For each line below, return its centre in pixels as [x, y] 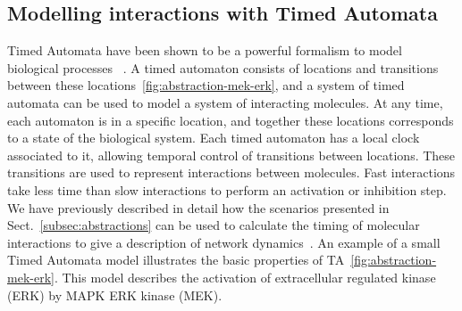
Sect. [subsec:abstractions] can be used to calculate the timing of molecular [214, 225]
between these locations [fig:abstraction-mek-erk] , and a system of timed [206, 85]
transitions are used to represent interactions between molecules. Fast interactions [231, 172]
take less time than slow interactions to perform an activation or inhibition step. [227, 189]
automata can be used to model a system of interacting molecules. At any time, [225, 102]
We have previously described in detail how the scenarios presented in [198, 207]
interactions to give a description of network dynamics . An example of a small [224, 242]
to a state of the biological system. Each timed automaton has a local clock [214, 138]
